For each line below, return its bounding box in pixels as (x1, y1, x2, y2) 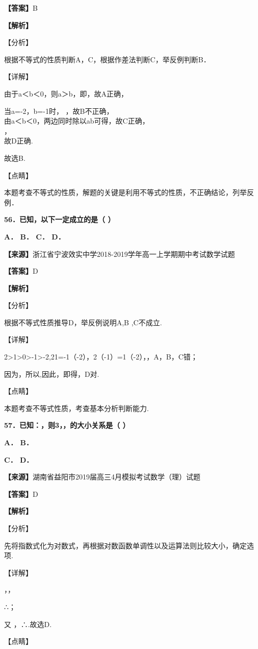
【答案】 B (4, 3, 38, 13)
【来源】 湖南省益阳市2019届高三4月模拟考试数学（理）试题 (4, 471, 200, 482)
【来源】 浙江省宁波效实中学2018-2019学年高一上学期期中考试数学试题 (4, 248, 235, 259)
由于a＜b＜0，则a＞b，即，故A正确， (4, 88, 128, 99)
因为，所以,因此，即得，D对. (4, 368, 99, 379)
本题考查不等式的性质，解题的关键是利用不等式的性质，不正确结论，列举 (4, 187, 247, 198)
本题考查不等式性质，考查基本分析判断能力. (4, 402, 149, 413)
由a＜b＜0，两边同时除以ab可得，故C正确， (4, 115, 149, 126)
